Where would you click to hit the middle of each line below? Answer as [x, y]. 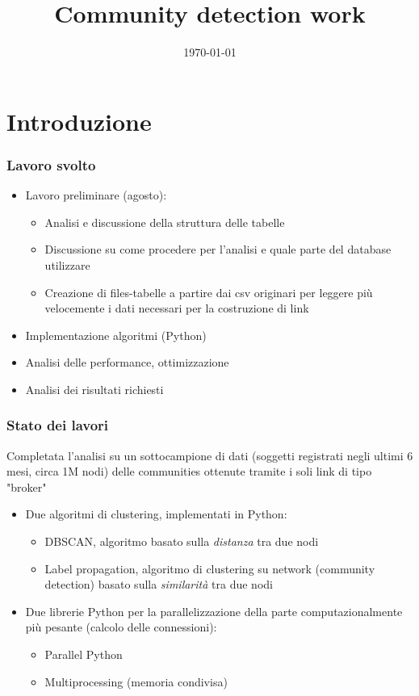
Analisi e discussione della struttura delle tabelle [165, 222]
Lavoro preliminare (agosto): [96, 195]
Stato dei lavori [58, 425]
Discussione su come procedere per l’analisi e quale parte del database [218, 249]
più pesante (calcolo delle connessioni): [121, 627]
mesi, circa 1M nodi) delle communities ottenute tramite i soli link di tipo [189, 471]
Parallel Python [84, 654]
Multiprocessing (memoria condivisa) [136, 681]
